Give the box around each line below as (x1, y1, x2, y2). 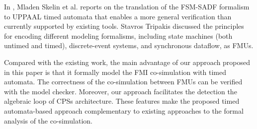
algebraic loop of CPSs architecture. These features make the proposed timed (4, 96, 240, 106)
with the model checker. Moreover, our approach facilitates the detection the (4, 86, 237, 96)
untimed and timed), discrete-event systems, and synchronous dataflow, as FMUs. (4, 40, 254, 51)
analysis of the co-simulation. (4, 115, 92, 126)
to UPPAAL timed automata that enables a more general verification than (4, 11, 232, 21)
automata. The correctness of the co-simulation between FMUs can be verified (4, 76, 243, 87)
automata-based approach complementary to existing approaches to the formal (4, 105, 244, 116)
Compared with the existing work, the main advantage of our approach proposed (4, 57, 251, 67)
